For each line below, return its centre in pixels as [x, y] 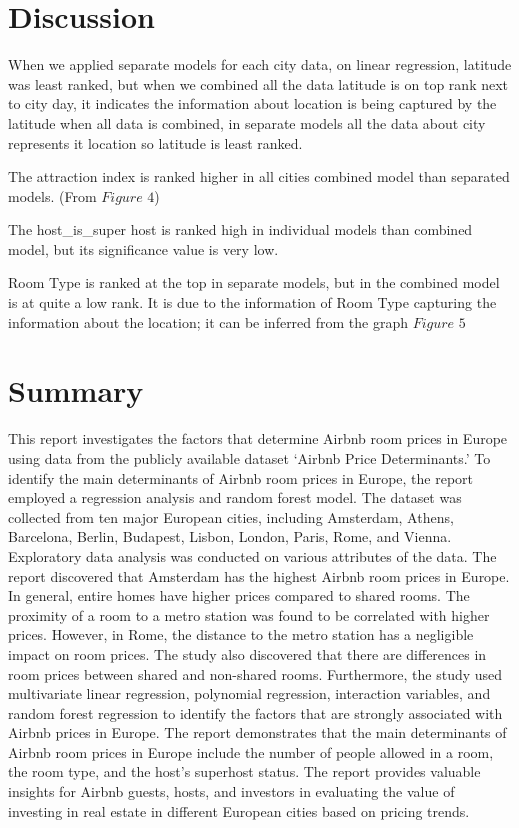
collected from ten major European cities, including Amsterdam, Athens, [231, 516]
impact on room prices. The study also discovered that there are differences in [247, 653]
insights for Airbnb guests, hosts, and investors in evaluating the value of [231, 791]
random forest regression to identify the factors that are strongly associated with [255, 712]
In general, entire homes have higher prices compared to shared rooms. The [239, 595]
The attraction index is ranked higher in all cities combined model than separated [259, 176]
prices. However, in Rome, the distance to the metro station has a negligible [241, 634]
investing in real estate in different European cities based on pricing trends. [239, 810]
